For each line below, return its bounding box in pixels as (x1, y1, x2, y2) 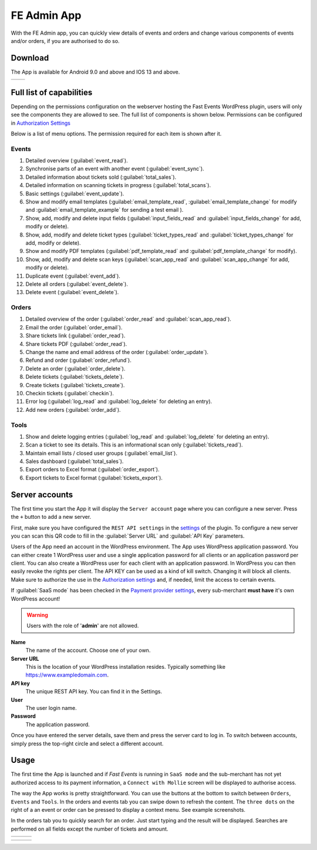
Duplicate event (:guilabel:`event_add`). (25, 272, 120, 279)
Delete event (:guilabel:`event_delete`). (25, 289, 119, 296)
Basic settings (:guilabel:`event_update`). (25, 190, 124, 197)
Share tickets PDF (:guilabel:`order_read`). (25, 340, 127, 347)
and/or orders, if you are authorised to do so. (11, 37, 120, 44)
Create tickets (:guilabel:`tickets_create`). (25, 381, 125, 388)
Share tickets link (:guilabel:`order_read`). (25, 332, 126, 339)
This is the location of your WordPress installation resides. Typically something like (25, 664, 226, 670)
